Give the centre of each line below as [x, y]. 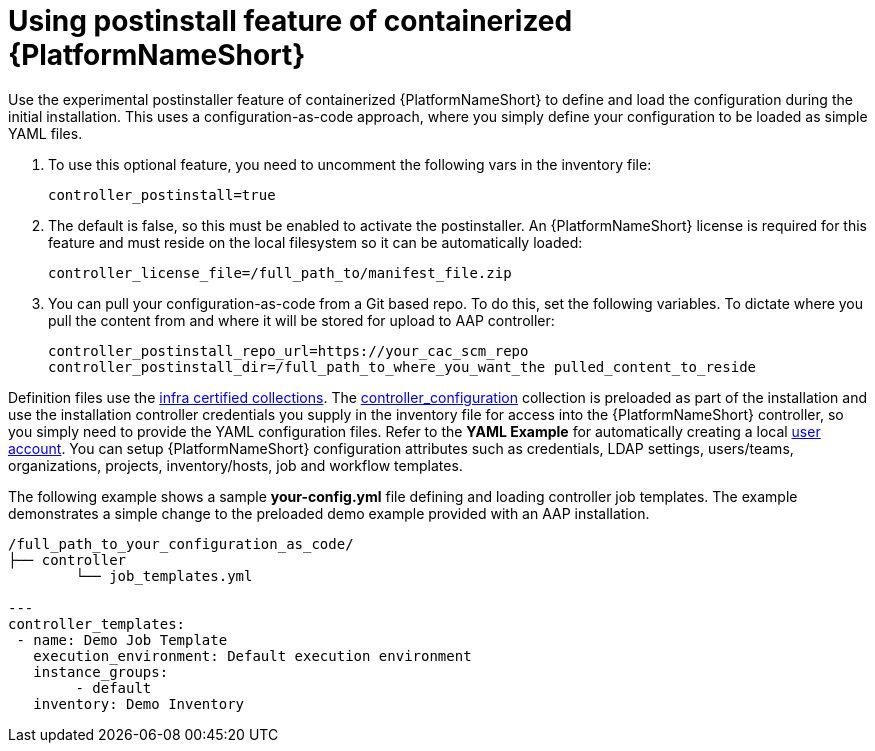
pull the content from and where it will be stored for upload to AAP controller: [301, 320]
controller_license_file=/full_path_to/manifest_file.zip [280, 272]
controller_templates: [97, 623]
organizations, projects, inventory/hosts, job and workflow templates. [235, 465]
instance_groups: [101, 671]
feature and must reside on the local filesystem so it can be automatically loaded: [315, 242]
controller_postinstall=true [162, 194]
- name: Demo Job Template [122, 639]
